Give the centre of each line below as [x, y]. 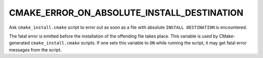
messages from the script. [35, 50]
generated [19, 43]
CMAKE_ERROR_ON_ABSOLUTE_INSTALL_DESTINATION [126, 13]
